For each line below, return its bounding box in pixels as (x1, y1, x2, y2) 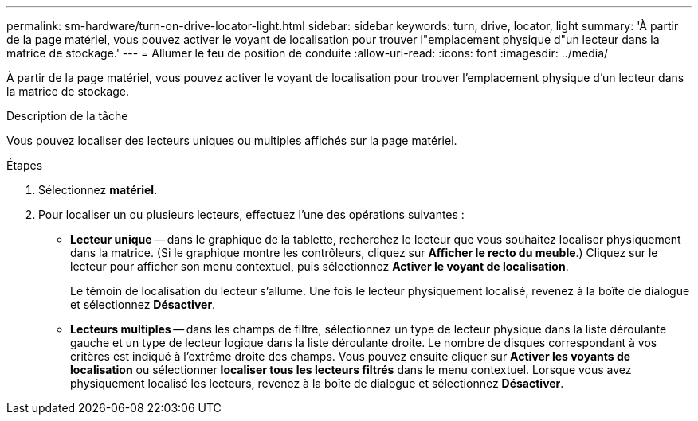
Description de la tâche (6, 109, 128, 123)
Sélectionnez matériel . (38, 183, 158, 197)
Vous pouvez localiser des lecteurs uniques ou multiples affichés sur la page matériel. (6, 134, 457, 147)
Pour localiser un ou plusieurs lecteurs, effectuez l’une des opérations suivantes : (38, 208, 465, 221)
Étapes (6, 158, 43, 172)
